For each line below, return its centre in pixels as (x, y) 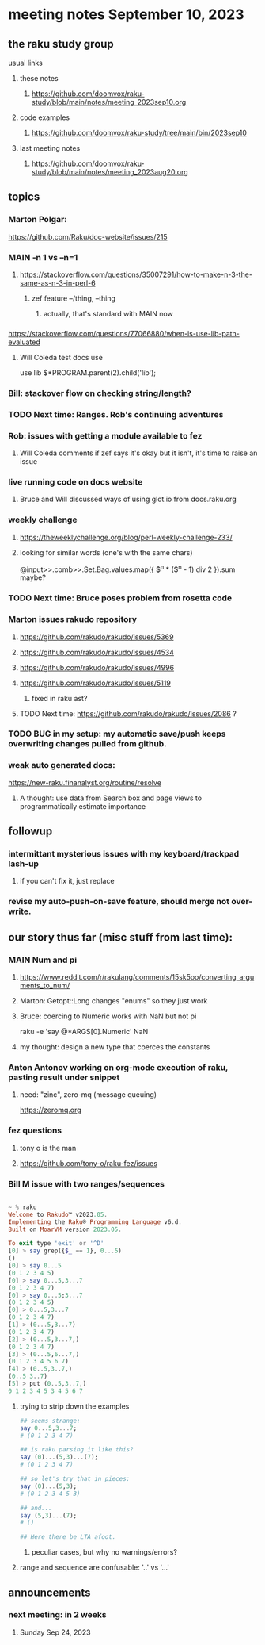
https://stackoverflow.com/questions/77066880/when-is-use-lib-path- (124, 333)
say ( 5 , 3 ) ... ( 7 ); (48, 1515)
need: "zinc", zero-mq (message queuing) (88, 1095)
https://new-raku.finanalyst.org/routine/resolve (85, 782)
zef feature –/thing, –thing (74, 298)
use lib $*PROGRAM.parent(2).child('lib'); (88, 372)
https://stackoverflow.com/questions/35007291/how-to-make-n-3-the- (136, 274)
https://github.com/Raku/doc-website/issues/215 (88, 236)
